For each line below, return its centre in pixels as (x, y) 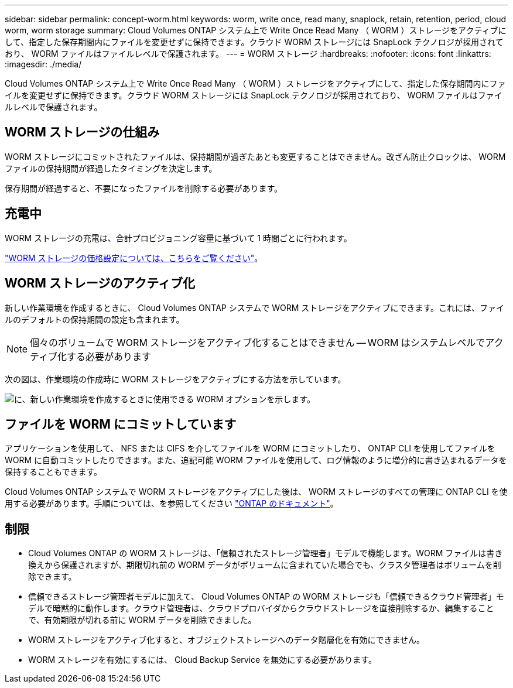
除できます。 (52, 577)
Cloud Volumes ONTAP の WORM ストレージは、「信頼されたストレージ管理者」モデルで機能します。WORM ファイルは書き (266, 553)
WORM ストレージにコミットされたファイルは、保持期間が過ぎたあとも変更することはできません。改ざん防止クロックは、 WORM (255, 156)
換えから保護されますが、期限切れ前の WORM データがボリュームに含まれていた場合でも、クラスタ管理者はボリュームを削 (265, 565)
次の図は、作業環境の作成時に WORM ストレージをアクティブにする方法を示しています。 (175, 379)
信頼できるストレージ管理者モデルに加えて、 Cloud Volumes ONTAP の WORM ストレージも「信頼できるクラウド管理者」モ (266, 597)
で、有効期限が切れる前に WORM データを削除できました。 (142, 620)
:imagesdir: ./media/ (43, 64)
